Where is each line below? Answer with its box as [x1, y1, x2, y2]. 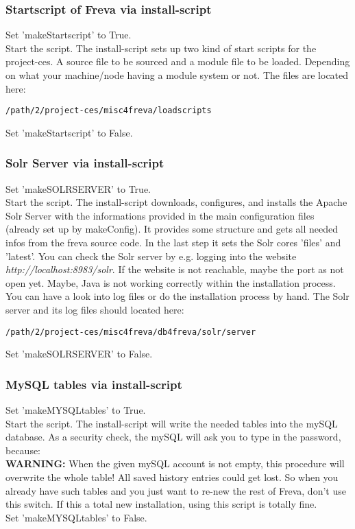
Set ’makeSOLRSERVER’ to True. [5, 181, 151, 196]
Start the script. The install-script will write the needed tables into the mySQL [5, 416, 338, 430]
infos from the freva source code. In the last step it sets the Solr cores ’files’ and [5, 235, 341, 250]
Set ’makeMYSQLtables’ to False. [5, 510, 147, 524]
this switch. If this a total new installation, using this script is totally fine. [5, 497, 317, 511]
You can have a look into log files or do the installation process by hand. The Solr [5, 289, 350, 303]
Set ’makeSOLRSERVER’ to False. [5, 346, 153, 361]
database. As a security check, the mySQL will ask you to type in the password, [5, 430, 341, 444]
